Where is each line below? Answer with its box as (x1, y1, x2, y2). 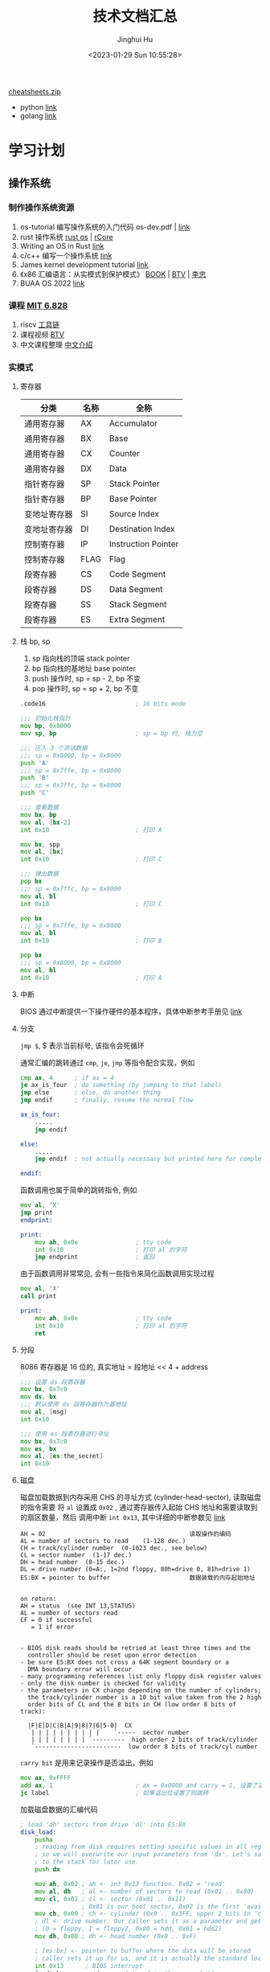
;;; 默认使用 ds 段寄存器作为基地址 (19, 1401, 127, 1409)
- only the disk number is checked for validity (19, 1679, 186, 1688)
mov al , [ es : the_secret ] (19, 1452, 104, 1460)
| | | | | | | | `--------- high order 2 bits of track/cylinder (31, 1735, 259, 1744)
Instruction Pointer (108, 538, 179, 550)
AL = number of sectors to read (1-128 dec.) (19, 1538, 186, 1546)
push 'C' (19, 789, 50, 797)
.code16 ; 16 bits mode (19, 700, 186, 708)
